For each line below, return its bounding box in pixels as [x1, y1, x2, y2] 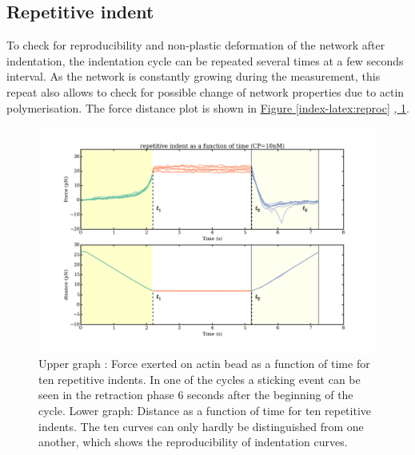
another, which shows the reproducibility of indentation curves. [38, 433, 348, 450]
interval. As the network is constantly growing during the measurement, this [6, 68, 381, 85]
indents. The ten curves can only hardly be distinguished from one [38, 417, 364, 434]
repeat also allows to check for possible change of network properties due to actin [6, 83, 405, 100]
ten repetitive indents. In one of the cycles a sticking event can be [38, 370, 361, 387]
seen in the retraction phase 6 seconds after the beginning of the [38, 386, 353, 403]
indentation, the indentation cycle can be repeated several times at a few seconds [6, 52, 404, 69]
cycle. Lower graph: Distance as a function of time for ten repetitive [38, 402, 372, 418]
